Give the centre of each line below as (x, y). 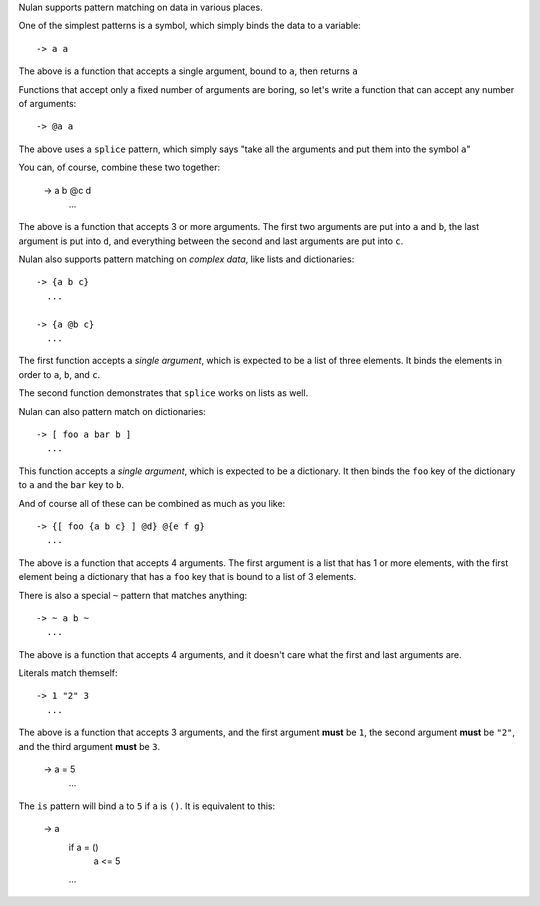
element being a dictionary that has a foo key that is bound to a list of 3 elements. (187, 577)
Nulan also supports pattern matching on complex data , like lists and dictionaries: (186, 259)
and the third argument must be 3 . (89, 746)
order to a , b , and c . (59, 374)
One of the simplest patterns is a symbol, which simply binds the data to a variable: (190, 26)
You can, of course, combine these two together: (119, 167)
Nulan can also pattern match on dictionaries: (112, 411)
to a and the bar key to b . (71, 485)
